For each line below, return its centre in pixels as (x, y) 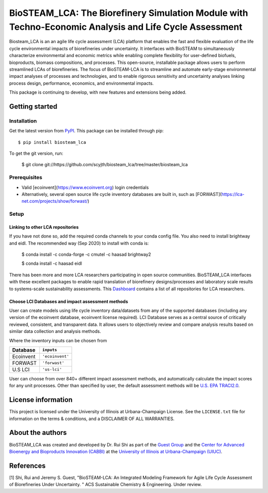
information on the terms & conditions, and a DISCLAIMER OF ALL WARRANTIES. (92, 419)
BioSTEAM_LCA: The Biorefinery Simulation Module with (129, 13)
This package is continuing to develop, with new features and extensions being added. (98, 92)
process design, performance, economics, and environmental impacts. (81, 83)
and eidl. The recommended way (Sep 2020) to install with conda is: (79, 243)
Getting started (33, 106)
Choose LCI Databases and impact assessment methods (69, 301)
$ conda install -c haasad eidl (52, 263)
